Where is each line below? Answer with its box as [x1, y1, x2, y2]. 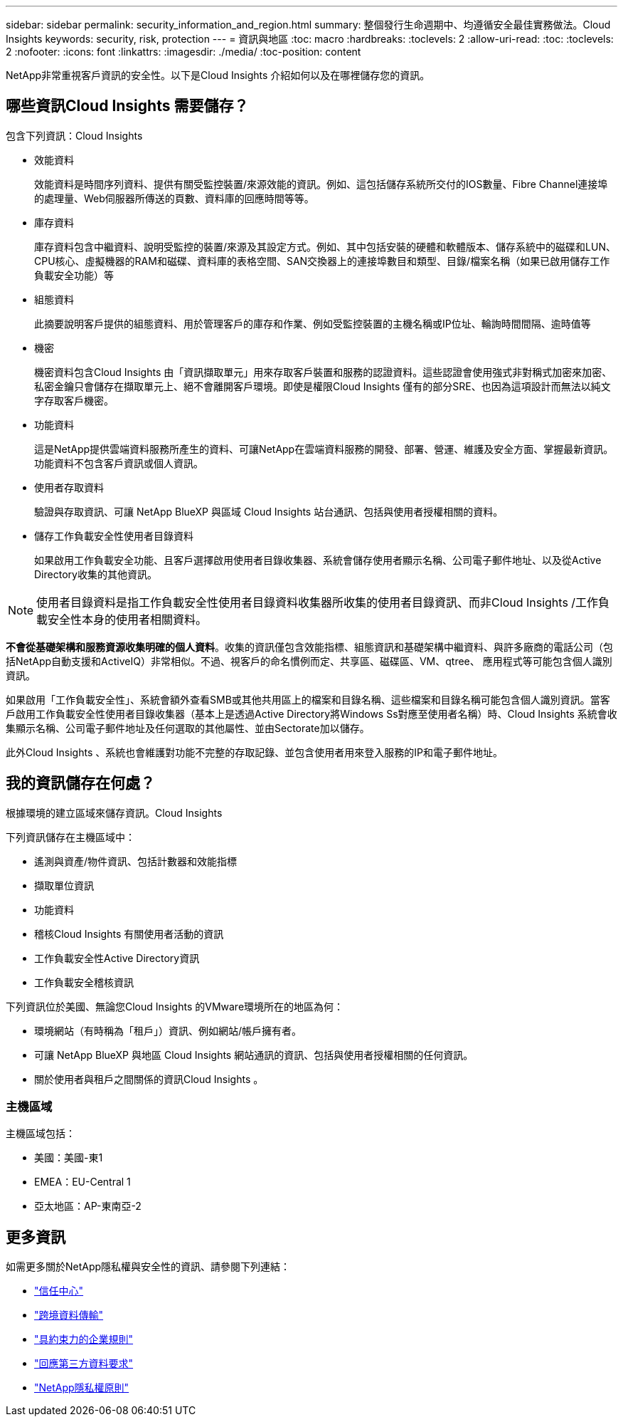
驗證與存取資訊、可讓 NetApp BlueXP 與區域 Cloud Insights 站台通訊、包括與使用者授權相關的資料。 [34, 505, 504, 518]
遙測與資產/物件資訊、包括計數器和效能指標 [34, 854, 238, 867]
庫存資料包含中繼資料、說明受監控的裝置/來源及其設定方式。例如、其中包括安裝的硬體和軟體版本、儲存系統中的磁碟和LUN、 [34, 240, 616, 253]
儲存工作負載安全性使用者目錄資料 [34, 529, 193, 542]
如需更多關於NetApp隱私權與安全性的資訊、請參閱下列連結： [6, 1260, 291, 1273]
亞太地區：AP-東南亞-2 [34, 1200, 142, 1213]
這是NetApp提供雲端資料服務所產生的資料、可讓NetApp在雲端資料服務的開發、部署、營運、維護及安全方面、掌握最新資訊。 [34, 442, 614, 455]
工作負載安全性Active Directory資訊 [34, 951, 200, 964]
